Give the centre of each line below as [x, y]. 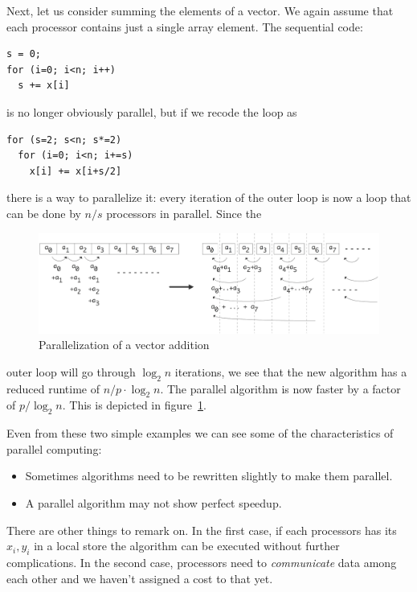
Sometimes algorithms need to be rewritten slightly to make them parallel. [209, 476]
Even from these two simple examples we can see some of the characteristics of [200, 433]
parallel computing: [54, 448]
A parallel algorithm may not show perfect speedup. [153, 503]
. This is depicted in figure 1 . [134, 405]
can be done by [44, 213]
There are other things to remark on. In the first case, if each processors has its [202, 530]
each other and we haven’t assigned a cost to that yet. [140, 578]
